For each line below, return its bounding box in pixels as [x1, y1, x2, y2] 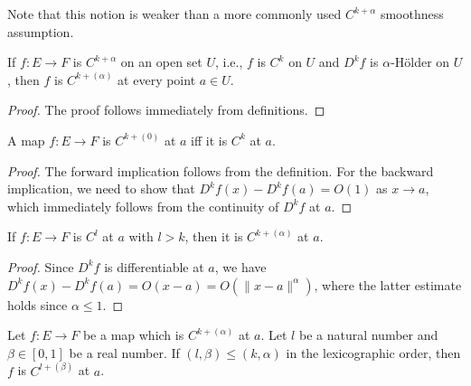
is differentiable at [104, 257, 204, 276]
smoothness [380, 5, 444, 23]
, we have [214, 257, 267, 276]
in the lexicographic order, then [286, 343, 461, 362]
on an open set [120, 52, 203, 71]
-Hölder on [391, 52, 450, 71]
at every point [118, 70, 196, 89]
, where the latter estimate [314, 275, 462, 294]
